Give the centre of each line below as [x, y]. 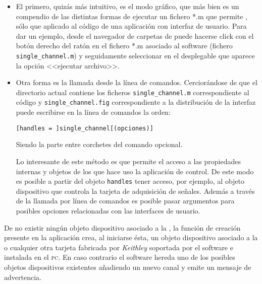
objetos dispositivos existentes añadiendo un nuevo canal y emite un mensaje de [128, 267]
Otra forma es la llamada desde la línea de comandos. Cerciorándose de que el [137, 82]
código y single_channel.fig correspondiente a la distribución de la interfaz [136, 102]
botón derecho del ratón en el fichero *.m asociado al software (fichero [124, 46]
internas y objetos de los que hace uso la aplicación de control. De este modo [135, 171]
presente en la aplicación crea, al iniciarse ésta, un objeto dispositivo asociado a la [131, 237]
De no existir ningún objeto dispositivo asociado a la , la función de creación [122, 227]
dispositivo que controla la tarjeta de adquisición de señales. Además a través [135, 191]
